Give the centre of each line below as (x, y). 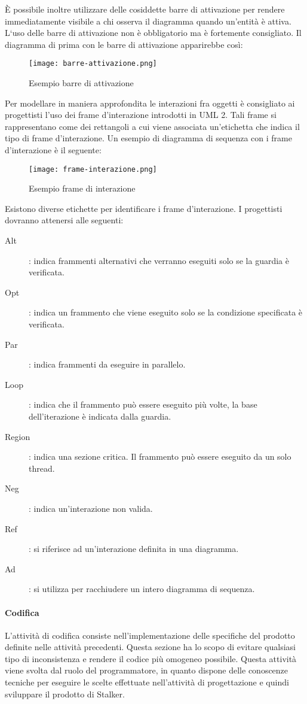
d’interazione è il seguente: (53, 150)
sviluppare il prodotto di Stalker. (65, 694)
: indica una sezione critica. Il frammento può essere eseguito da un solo (160, 456)
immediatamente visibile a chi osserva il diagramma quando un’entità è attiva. (148, 21)
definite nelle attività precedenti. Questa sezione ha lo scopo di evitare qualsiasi (150, 647)
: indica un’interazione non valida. (91, 508)
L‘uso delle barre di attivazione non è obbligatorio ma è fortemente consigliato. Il (153, 33)
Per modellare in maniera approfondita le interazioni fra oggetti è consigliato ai (150, 103)
